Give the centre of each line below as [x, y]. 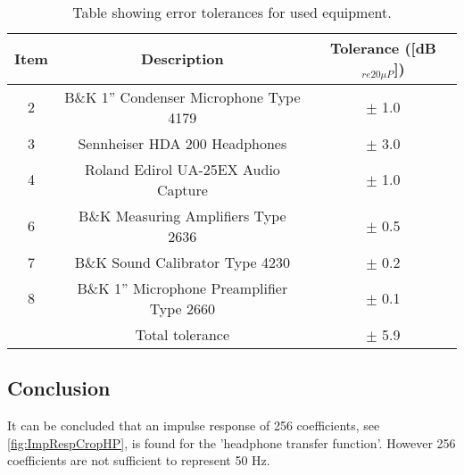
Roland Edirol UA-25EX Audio [182, 169]
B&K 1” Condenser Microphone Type [182, 96]
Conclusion [59, 388]
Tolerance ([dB [383, 48]
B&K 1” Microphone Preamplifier [182, 287]
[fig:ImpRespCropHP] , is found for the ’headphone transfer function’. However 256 [232, 442]
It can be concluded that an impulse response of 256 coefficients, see [194, 425]
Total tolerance [182, 334]
